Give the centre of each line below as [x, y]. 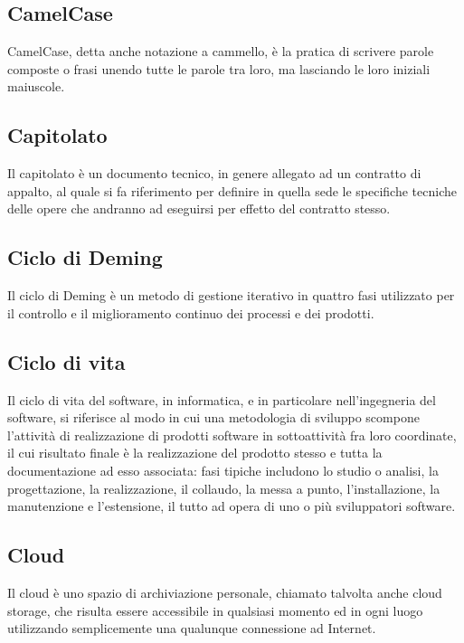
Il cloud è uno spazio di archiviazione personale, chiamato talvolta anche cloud [225, 592]
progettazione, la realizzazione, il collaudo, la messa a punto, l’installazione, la [224, 488]
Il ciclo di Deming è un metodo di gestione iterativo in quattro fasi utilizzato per [231, 295]
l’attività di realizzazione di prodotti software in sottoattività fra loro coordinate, [232, 435]
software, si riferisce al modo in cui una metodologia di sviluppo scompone [213, 417]
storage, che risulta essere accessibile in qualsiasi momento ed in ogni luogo [215, 610]
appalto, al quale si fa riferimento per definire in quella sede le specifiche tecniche [232, 190]
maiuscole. [36, 86]
